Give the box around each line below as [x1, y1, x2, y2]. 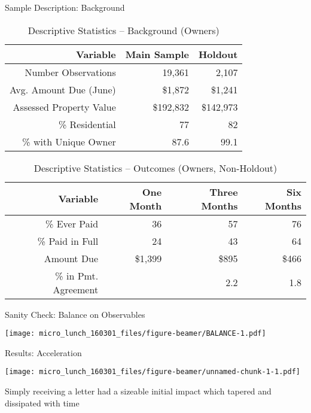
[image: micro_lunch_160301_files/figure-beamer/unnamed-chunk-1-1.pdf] [5, 368, 300, 376]
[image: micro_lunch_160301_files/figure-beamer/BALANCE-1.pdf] [5, 329, 266, 338]
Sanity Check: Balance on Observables [5, 308, 145, 320]
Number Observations [25, 65, 116, 79]
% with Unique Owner [22, 134, 116, 148]
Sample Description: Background [5, 1, 125, 13]
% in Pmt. [55, 268, 99, 283]
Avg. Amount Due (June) [10, 82, 116, 96]
